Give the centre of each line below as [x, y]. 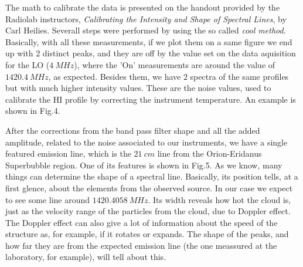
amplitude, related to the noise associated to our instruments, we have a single [147, 142]
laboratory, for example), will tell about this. [86, 257]
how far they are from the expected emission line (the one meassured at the [141, 245]
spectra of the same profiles [239, 76]
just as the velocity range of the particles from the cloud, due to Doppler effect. [148, 211]
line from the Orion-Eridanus [210, 153]
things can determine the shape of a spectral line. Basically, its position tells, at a [152, 176]
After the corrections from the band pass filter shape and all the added [133, 130]
